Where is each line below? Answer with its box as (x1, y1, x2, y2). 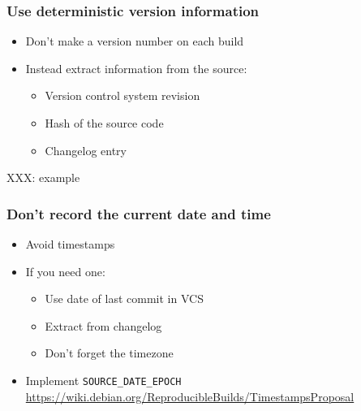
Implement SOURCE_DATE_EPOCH (25, 371, 182, 388)
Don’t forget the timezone (45, 344, 174, 361)
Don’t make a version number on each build (25, 32, 244, 50)
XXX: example (6, 169, 80, 186)
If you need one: (25, 262, 105, 279)
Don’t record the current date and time (6, 203, 271, 223)
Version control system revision (45, 87, 200, 104)
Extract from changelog (45, 317, 162, 334)
